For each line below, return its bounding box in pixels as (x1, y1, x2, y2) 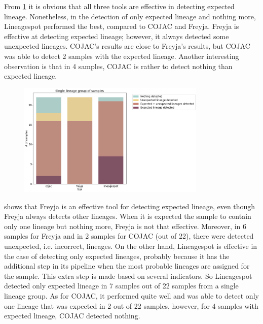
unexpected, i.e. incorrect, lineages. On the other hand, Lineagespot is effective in (4, 241, 257, 251)
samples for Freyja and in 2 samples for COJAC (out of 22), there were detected (4, 231, 254, 241)
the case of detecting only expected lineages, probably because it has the (4, 250, 230, 261)
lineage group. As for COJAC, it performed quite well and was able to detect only (4, 290, 259, 301)
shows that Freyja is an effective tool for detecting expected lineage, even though (4, 201, 255, 211)
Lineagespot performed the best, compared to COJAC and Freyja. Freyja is (4, 21, 239, 31)
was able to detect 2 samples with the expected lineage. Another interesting (4, 50, 239, 61)
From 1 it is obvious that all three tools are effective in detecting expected (4, 1, 235, 11)
